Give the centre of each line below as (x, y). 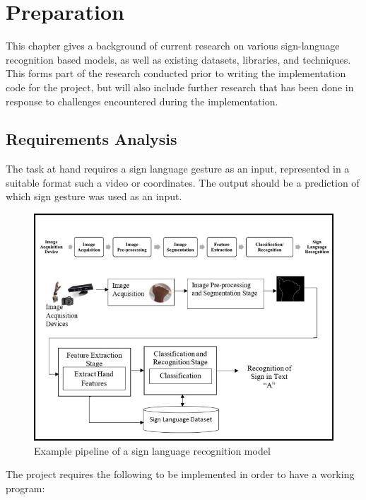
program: (25, 488)
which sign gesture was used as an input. (94, 196)
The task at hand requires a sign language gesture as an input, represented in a (178, 169)
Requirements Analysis (91, 139)
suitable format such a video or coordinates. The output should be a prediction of (183, 182)
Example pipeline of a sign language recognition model (152, 450)
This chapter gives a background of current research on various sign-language (173, 46)
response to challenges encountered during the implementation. (142, 101)
